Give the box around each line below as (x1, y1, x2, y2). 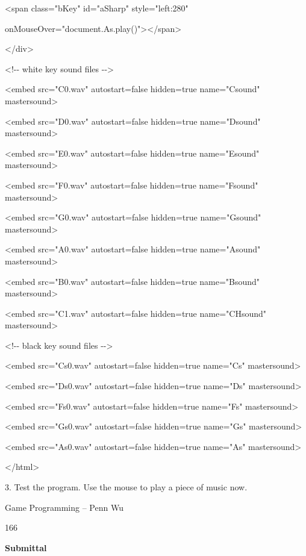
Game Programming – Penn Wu (5, 501, 123, 513)
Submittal (5, 541, 47, 554)
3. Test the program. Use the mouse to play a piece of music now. (5, 481, 248, 493)
